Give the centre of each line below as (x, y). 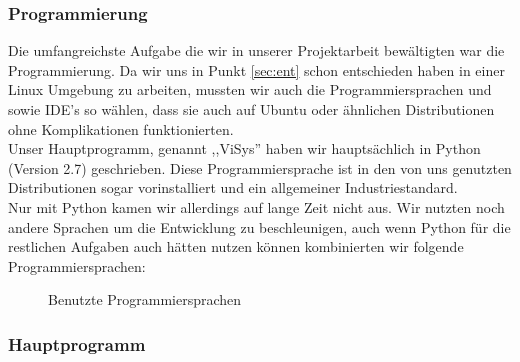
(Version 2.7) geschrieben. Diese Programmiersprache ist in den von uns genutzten (260, 167)
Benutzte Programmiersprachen (145, 299)
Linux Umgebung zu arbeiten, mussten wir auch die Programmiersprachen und (250, 89)
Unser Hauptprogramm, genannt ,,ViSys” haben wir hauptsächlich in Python (244, 148)
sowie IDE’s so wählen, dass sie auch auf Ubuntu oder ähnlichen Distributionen (251, 109)
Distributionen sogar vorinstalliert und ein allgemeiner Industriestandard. (233, 187)
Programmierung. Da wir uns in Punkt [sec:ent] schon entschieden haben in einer (256, 69)
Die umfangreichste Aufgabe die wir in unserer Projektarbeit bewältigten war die (256, 50)
